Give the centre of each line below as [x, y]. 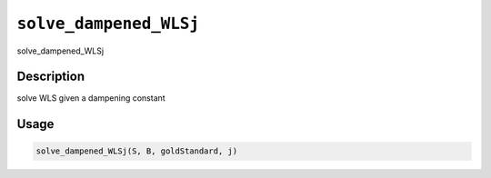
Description [51, 77]
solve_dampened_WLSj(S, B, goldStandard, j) [137, 151]
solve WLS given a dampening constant [91, 98]
